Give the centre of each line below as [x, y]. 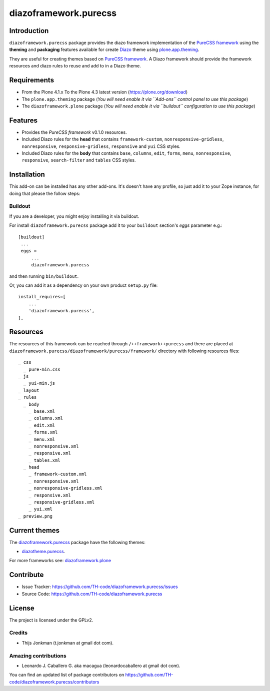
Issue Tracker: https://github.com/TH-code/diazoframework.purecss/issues [100, 587]
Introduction [29, 31]
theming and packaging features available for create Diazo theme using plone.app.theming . [104, 49]
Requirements [32, 80]
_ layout [29, 390]
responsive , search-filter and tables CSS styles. [79, 160]
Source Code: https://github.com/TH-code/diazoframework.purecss [92, 594]
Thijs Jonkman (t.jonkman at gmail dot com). [67, 643]
